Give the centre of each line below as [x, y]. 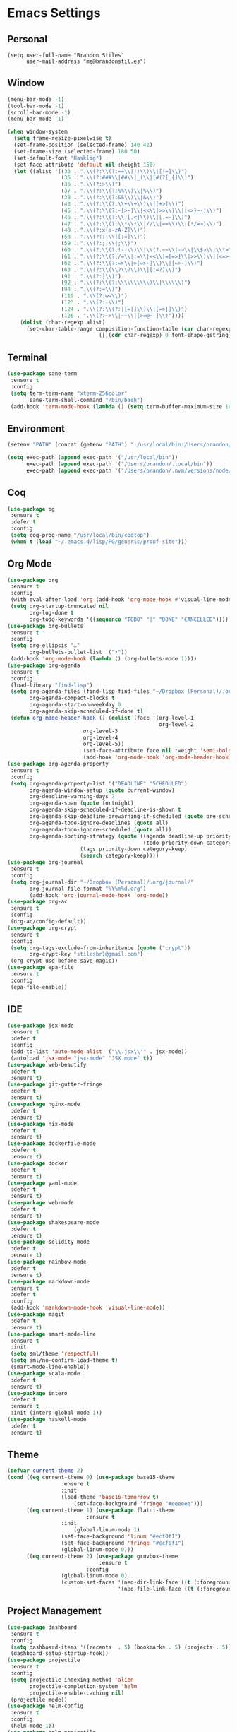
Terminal [27, 357]
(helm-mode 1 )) [32, 1726]
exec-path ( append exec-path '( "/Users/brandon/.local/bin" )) [119, 464]
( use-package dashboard [42, 1627]
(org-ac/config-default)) [48, 922]
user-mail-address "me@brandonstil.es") [86, 61]
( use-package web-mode [41, 1203]
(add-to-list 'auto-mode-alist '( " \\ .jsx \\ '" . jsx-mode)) [99, 1052]
